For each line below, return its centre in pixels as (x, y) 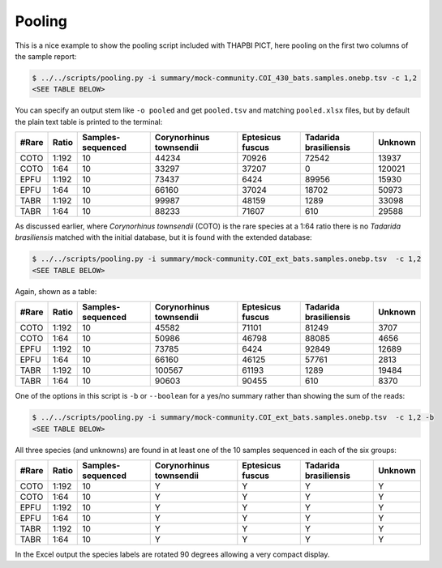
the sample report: (46, 56)
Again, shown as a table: (56, 291)
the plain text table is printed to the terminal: (89, 122)
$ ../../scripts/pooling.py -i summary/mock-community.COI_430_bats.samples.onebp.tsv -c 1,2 (225, 78)
